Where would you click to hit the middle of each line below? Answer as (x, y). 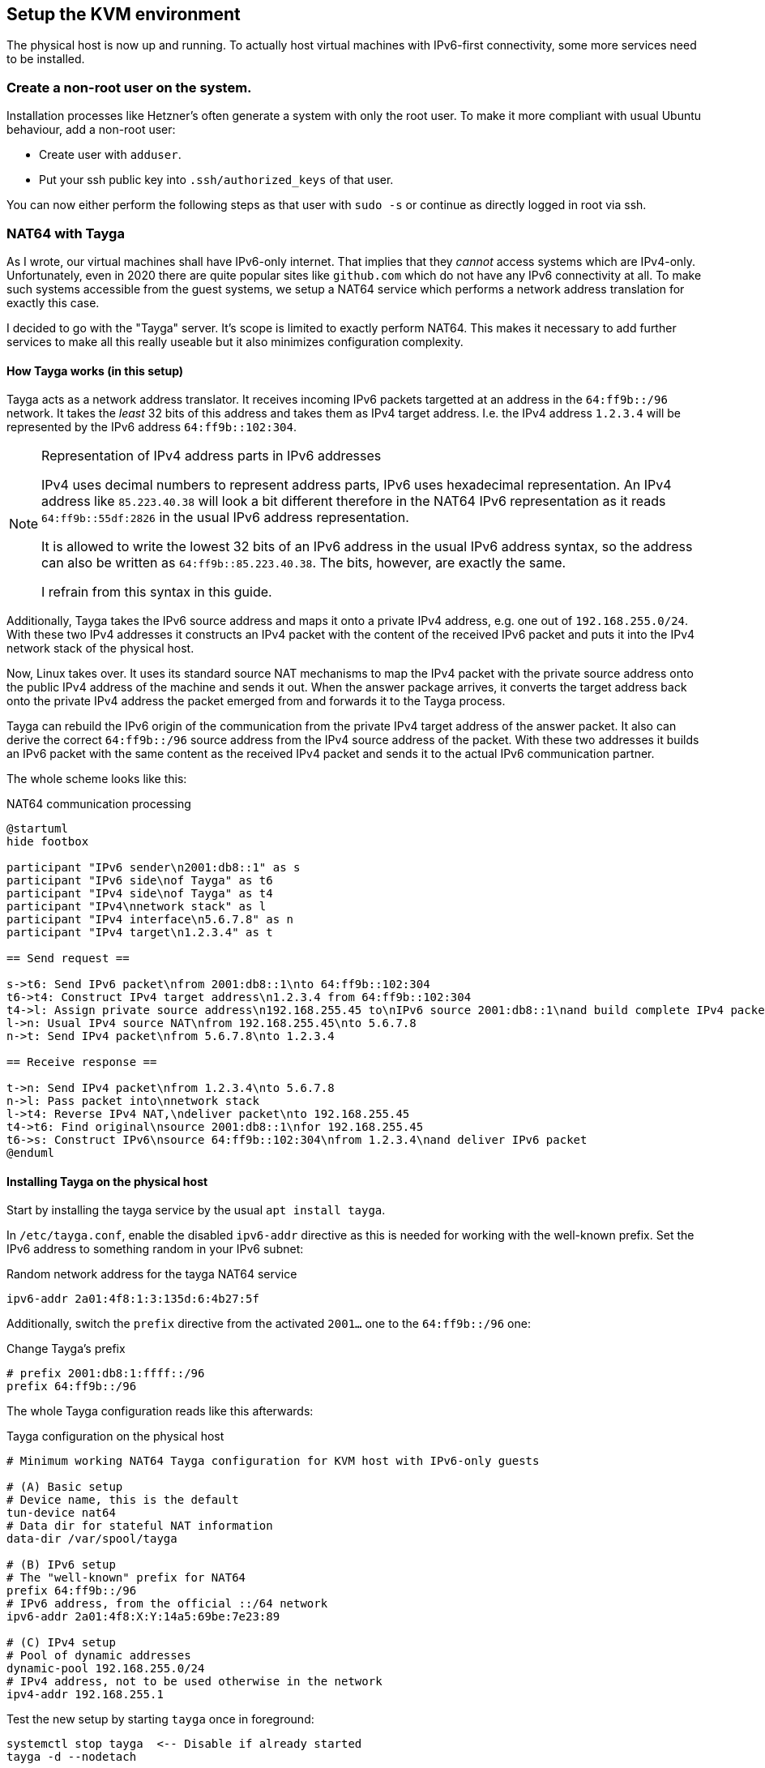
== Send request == (68, 959)
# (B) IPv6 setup (61, 1565)
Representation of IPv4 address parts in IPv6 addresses (212, 456)
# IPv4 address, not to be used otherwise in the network (194, 1682)
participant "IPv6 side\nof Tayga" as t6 (140, 881)
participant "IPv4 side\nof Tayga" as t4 (140, 894)
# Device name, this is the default (123, 1500)
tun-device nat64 (61, 1513)
